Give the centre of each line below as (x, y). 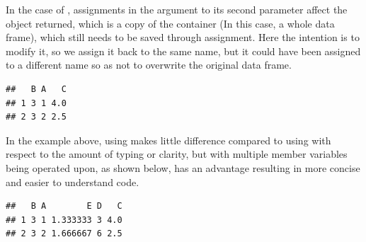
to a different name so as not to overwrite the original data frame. (149, 65)
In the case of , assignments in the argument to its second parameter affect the (177, 9)
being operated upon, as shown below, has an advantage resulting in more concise (183, 167)
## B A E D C (64, 206)
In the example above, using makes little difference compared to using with (168, 140)
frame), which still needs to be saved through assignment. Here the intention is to (183, 37)
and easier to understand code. (73, 181)
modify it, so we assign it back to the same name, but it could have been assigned (183, 51)
